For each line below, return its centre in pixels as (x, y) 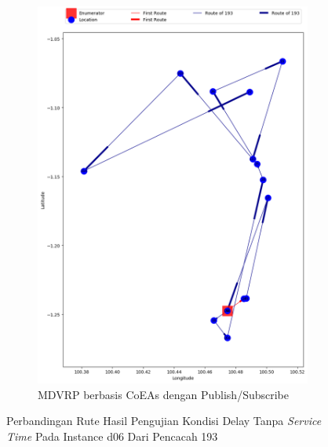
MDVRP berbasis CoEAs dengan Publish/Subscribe (163, 394)
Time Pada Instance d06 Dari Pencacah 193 (112, 436)
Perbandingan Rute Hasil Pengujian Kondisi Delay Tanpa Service (164, 421)
